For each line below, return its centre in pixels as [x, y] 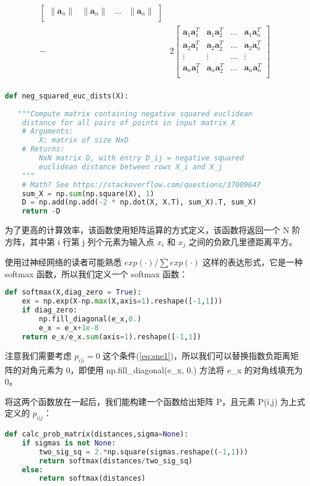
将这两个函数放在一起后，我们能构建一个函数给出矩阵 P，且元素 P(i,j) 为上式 [155, 401]
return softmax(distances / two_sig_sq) [116, 461]
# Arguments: [47, 131]
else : [32, 470]
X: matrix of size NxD [84, 140]
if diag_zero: [49, 310]
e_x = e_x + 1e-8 [69, 328]
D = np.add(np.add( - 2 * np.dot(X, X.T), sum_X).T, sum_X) [139, 202]
